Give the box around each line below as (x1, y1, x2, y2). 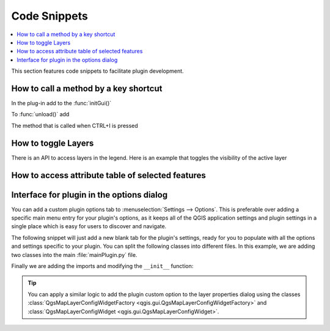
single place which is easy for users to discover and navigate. (11, 223, 167, 230)
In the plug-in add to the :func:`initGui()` (11, 100, 112, 107)
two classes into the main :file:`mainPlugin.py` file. (11, 251, 137, 258)
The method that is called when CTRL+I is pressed (11, 122, 139, 129)
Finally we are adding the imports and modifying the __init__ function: (11, 262, 194, 269)
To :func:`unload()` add (11, 111, 70, 118)
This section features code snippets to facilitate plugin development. (11, 67, 184, 75)
